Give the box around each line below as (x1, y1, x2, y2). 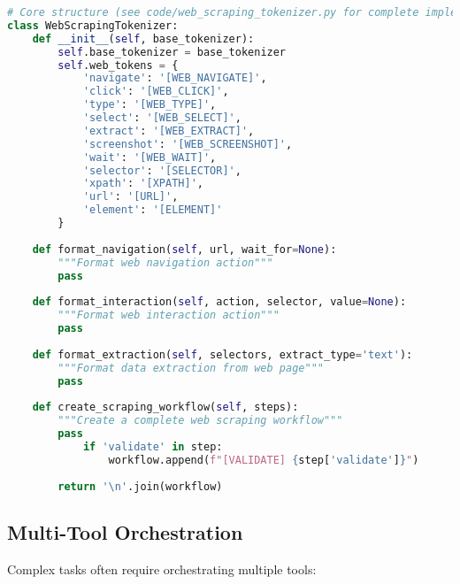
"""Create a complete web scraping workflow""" (57, 414, 343, 427)
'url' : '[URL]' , (82, 190, 179, 204)
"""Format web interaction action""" (57, 309, 280, 322)
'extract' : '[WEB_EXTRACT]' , (82, 124, 255, 137)
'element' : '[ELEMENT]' (82, 204, 223, 217)
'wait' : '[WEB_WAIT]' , (82, 150, 217, 164)
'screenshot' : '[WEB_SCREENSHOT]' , (82, 137, 293, 150)
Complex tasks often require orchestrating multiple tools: (7, 559, 317, 578)
